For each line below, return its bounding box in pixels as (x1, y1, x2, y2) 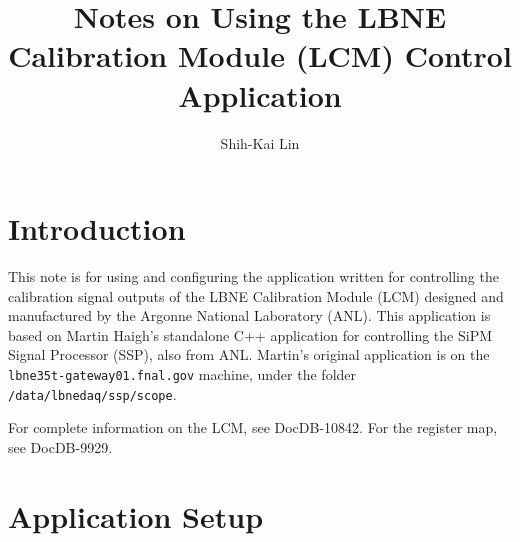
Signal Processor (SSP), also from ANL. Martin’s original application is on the (8, 344, 490, 365)
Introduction (8, 208, 186, 249)
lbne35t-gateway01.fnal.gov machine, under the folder (8, 364, 357, 384)
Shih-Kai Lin (220, 132, 300, 153)
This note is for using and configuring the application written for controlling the (8, 266, 499, 287)
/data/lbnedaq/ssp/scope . (8, 383, 177, 404)
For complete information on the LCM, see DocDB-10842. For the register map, (8, 417, 498, 438)
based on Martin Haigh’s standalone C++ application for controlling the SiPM (8, 324, 493, 345)
